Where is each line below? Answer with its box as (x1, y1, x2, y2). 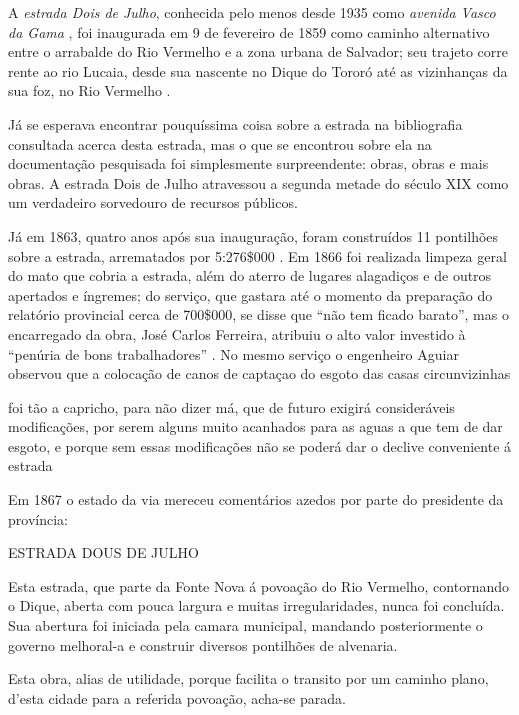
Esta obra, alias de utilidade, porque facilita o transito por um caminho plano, (8, 668, 489, 689)
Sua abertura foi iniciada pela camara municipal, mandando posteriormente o (8, 615, 483, 636)
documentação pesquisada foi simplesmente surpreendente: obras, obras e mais (8, 153, 489, 174)
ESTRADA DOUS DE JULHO (8, 542, 199, 563)
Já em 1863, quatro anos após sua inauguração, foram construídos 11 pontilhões (8, 225, 499, 246)
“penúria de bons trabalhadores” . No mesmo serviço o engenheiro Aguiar (8, 343, 459, 364)
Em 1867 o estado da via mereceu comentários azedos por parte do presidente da (8, 489, 504, 510)
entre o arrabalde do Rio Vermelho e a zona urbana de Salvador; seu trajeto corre (8, 41, 508, 62)
